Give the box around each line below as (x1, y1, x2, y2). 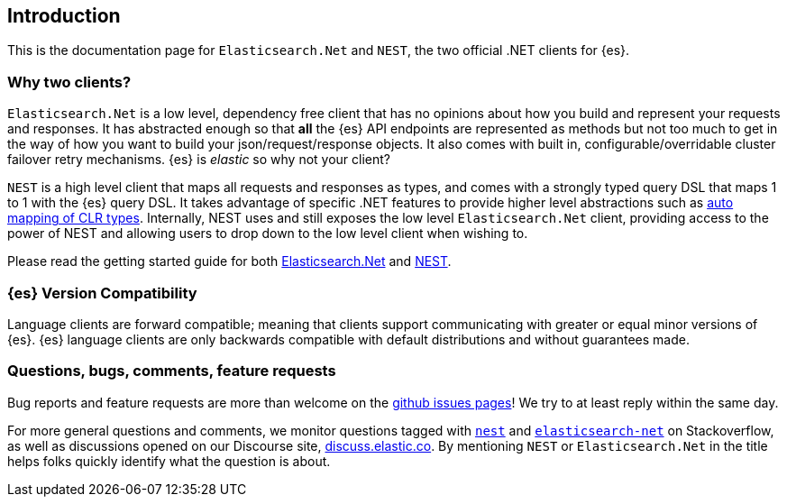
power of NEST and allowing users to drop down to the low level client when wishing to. (7, 225, 528, 242)
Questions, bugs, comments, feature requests (7, 362, 336, 380)
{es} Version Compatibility (7, 283, 197, 302)
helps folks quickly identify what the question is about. (7, 453, 331, 469)
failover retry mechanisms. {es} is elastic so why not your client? (7, 151, 391, 168)
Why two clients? (7, 72, 132, 91)
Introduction (7, 5, 121, 27)
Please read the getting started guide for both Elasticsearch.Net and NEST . (7, 253, 452, 270)
